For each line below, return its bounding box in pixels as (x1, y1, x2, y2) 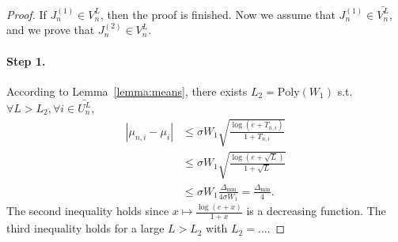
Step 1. (6, 52, 46, 69)
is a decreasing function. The (246, 202, 386, 219)
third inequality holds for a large (6, 220, 165, 236)
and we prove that (6, 21, 95, 38)
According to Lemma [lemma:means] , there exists (6, 82, 248, 99)
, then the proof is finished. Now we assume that (100, 6, 335, 22)
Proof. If (6, 6, 47, 22)
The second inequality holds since (6, 202, 169, 219)
